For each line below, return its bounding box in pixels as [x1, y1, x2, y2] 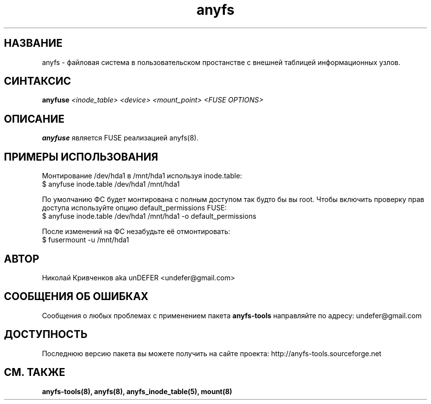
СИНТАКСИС [4, 75, 71, 88]
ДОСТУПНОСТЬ [4, 328, 88, 341]
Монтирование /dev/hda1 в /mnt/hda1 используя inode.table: [42, 171, 242, 180]
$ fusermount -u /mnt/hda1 [42, 236, 129, 244]
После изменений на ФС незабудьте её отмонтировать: [42, 227, 230, 236]
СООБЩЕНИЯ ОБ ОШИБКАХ [4, 290, 149, 303]
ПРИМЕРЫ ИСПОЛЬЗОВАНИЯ [4, 150, 158, 163]
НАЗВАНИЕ [4, 37, 62, 50]
